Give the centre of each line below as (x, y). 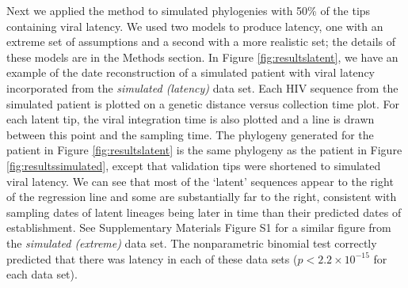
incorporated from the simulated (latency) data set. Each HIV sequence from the (202, 87)
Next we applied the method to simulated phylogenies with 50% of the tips (189, 10)
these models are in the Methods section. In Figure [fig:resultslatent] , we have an (202, 57)
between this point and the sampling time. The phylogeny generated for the (190, 134)
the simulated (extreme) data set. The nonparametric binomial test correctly (192, 243)
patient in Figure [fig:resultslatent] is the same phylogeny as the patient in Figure (204, 150)
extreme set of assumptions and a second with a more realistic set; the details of (201, 42)
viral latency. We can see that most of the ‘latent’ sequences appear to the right (200, 181)
